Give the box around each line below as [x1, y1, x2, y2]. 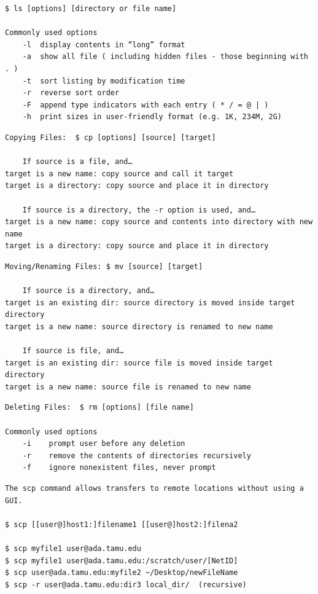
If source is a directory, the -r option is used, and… [22, 205, 256, 214]
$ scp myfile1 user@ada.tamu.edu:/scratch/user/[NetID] [5, 556, 238, 565]
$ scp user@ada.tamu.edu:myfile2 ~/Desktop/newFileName [5, 568, 238, 577]
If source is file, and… [22, 346, 124, 356]
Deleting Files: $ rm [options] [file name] [5, 403, 194, 412]
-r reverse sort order [22, 88, 120, 98]
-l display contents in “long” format [22, 40, 185, 49]
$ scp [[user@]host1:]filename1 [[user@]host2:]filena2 [5, 520, 238, 529]
